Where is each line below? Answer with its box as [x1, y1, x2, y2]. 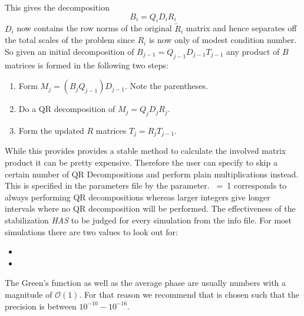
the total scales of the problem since [5, 34, 135, 46]
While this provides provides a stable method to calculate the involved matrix [5, 144, 286, 157]
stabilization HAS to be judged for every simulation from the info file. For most [5, 214, 292, 226]
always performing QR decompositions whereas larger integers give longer [5, 190, 270, 203]
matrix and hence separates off [186, 22, 297, 34]
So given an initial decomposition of [5, 45, 134, 57]
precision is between [5, 299, 77, 312]
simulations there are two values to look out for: [5, 225, 178, 238]
